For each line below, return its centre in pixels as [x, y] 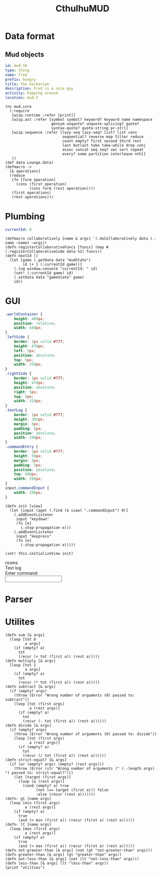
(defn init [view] [24, 506]
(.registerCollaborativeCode [35, 251]
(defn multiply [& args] [30, 661]
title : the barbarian [27, 84]
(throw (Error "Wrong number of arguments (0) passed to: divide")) [85, 734]
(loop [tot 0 [23, 639]
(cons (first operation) [41, 184]
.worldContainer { [24, 314]
